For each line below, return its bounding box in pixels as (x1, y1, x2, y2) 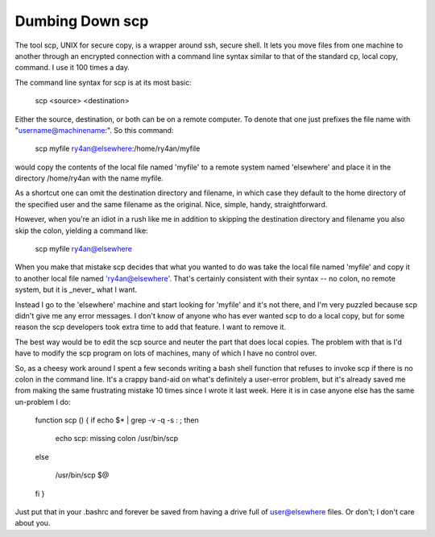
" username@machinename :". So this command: (14, 125, 174, 135)
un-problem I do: (14, 397, 72, 406)
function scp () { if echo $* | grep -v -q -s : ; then (35, 415, 199, 425)
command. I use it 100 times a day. (14, 63, 130, 73)
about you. (14, 518, 51, 528)
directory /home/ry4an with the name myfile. (14, 173, 164, 183)
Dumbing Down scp (14, 12, 149, 30)
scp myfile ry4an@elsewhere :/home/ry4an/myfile (35, 144, 201, 153)
